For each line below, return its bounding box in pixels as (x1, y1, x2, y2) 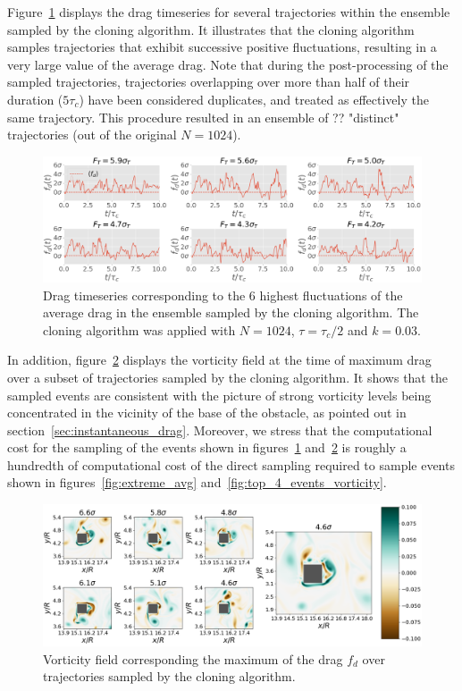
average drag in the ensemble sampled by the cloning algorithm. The (43, 303, 419, 322)
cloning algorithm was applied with (43, 320, 236, 339)
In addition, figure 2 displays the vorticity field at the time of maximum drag (7, 350, 432, 369)
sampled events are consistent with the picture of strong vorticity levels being (7, 385, 432, 404)
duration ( (7, 89, 63, 108)
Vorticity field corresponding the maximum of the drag (43, 649, 343, 668)
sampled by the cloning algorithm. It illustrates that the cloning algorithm (7, 20, 415, 38)
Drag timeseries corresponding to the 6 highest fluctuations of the (43, 285, 403, 304)
